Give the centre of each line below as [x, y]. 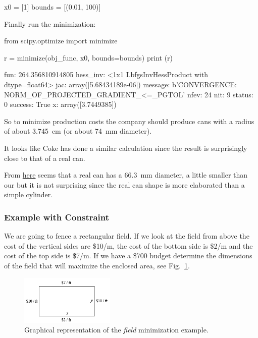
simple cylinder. [29, 194]
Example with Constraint [57, 217]
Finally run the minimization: [50, 23]
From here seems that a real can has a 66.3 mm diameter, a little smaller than [126, 175]
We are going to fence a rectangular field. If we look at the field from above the [127, 236]
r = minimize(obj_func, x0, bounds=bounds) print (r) [89, 57]
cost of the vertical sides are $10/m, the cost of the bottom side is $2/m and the [128, 245]
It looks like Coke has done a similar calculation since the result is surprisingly [126, 148]
